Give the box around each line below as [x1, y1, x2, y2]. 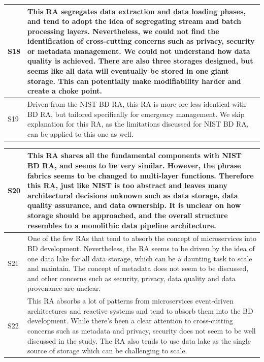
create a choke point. [27, 85, 102, 96]
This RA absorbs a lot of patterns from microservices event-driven [27, 295, 234, 306]
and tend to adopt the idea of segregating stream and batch [27, 16, 242, 26]
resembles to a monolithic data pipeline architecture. [27, 220, 216, 230]
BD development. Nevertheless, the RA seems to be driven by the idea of [27, 243, 255, 254]
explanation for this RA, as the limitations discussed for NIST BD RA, [27, 118, 249, 129]
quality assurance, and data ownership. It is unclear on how [27, 200, 241, 210]
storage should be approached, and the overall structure [27, 210, 228, 221]
